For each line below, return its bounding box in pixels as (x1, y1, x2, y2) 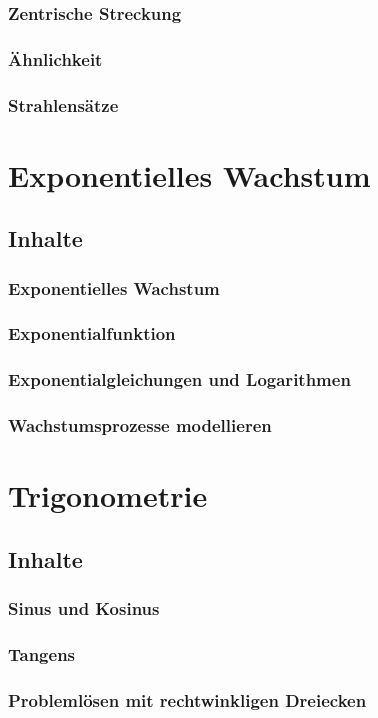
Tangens (8, 641, 76, 666)
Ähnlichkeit (8, 46, 103, 71)
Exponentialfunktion (8, 321, 176, 346)
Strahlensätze (8, 92, 119, 117)
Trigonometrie (8, 475, 208, 516)
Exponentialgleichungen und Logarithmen (8, 367, 351, 392)
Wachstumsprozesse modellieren (8, 413, 272, 438)
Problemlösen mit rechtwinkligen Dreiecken (8, 687, 367, 712)
